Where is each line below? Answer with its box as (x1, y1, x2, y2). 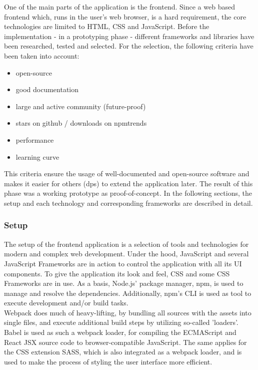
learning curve (15, 151, 59, 162)
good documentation (15, 84, 79, 95)
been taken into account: (4, 50, 79, 61)
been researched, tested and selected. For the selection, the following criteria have (4, 41, 253, 51)
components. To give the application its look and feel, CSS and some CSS (4, 268, 230, 278)
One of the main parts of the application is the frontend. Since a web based (4, 2, 235, 12)
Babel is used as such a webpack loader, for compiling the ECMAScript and (4, 327, 236, 337)
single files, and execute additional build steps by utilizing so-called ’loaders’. (4, 317, 238, 327)
